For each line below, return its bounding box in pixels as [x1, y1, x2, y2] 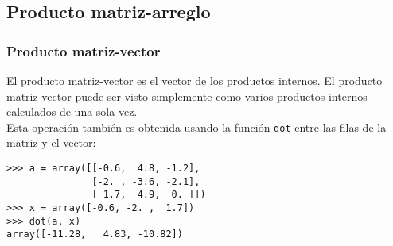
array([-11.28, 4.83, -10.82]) [6, 229, 183, 240]
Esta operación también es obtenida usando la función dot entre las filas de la [6, 118, 387, 135]
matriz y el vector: [6, 134, 96, 151]
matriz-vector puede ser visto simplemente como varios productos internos [6, 87, 368, 104]
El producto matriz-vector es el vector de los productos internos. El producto [6, 72, 383, 88]
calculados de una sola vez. [6, 103, 138, 120]
